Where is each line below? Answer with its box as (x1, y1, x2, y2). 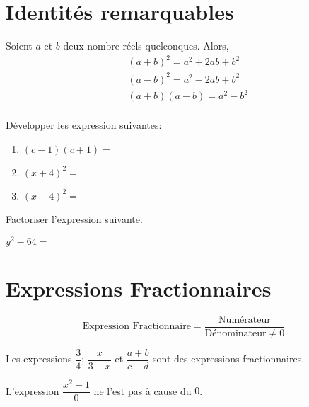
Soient (6, 38, 33, 53)
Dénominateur (204, 328, 267, 338)
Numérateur (218, 314, 271, 325)
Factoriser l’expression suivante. (6, 211, 143, 226)
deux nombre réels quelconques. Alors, (63, 38, 229, 53)
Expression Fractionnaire (82, 321, 191, 332)
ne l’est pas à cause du (93, 383, 192, 398)
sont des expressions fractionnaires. (153, 351, 305, 366)
